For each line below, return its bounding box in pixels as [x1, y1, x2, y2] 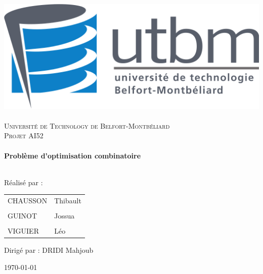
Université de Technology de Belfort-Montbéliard [4, 120, 170, 131]
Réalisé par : [4, 177, 43, 187]
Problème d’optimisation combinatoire [4, 150, 141, 160]
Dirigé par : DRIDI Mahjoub [4, 245, 94, 255]
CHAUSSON [8, 195, 48, 206]
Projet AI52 [4, 130, 43, 141]
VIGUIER [8, 226, 39, 236]
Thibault [54, 195, 81, 206]
